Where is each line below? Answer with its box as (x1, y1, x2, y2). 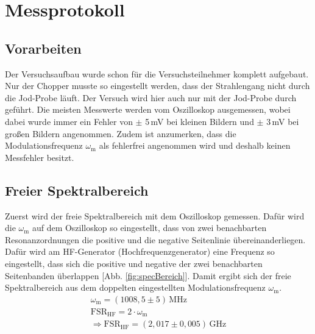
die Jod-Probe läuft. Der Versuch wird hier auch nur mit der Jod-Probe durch (5, 91, 297, 104)
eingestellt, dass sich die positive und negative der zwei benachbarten (5, 257, 263, 269)
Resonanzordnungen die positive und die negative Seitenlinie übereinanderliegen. (5, 233, 306, 246)
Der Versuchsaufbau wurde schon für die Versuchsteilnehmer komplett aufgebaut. (5, 67, 309, 80)
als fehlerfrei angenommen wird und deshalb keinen (99, 139, 291, 152)
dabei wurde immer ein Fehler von (5, 115, 133, 127)
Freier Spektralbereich (5, 180, 149, 199)
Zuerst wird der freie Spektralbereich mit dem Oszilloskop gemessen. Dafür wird (5, 209, 305, 222)
